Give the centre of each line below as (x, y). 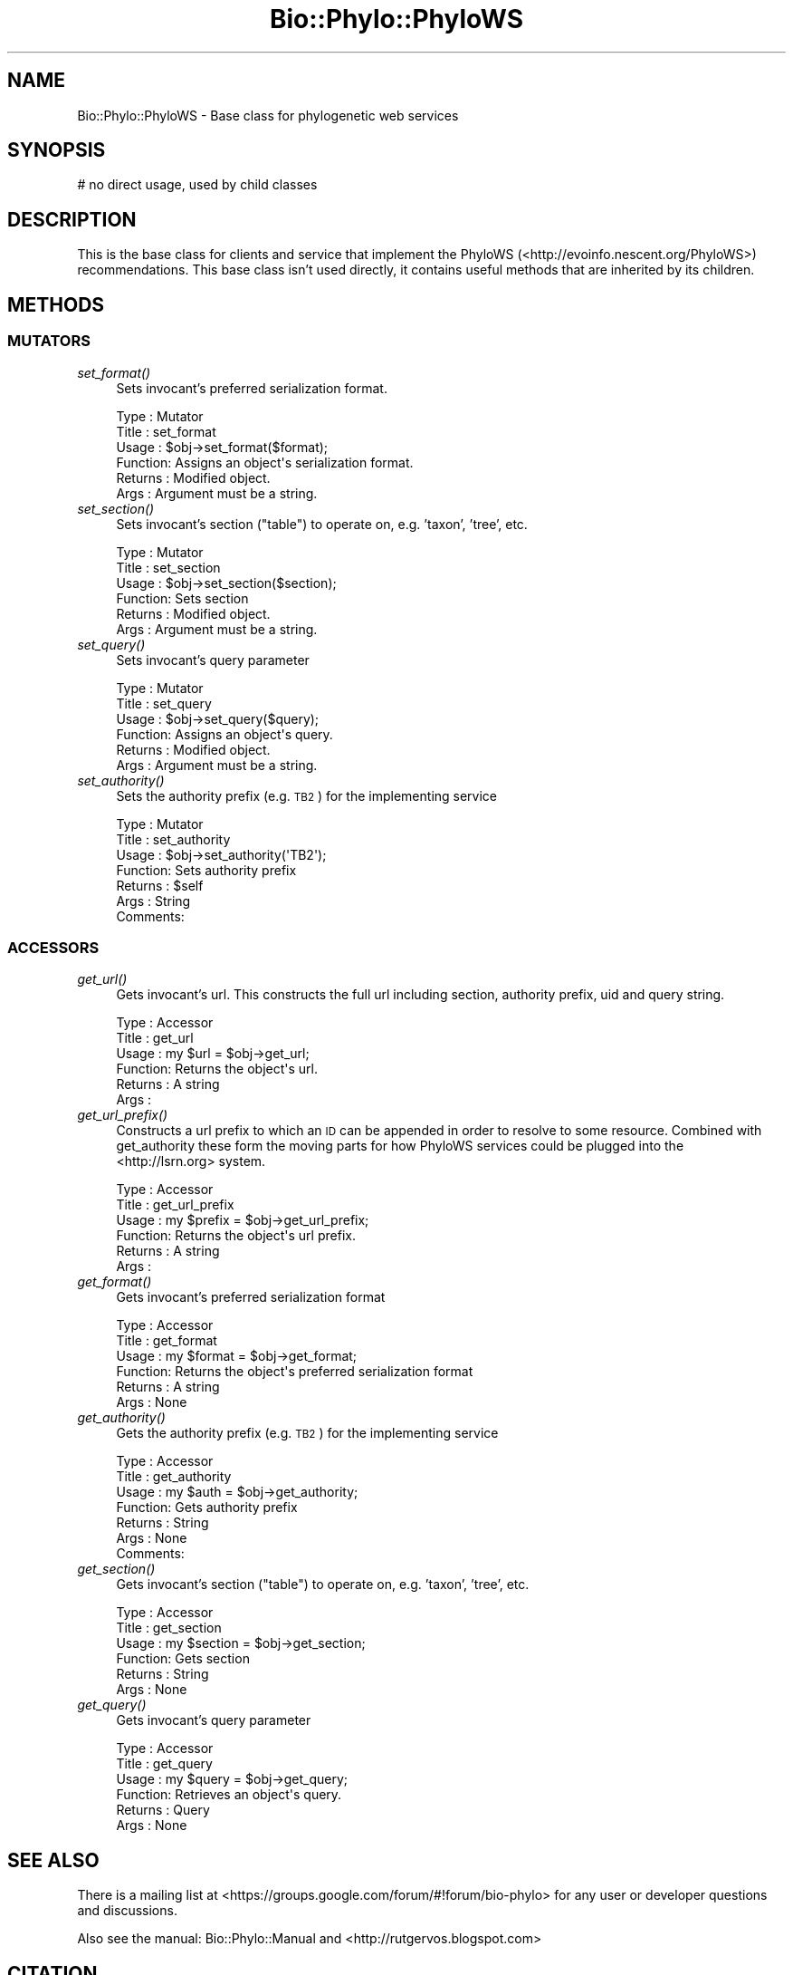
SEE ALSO (53, 1860)
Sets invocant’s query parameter (213, 660)
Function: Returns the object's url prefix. (236, 1236)
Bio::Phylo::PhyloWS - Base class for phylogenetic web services (268, 115)
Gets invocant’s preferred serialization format (251, 1297)
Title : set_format (166, 431)
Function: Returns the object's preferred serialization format (295, 1372)
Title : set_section (168, 567)
